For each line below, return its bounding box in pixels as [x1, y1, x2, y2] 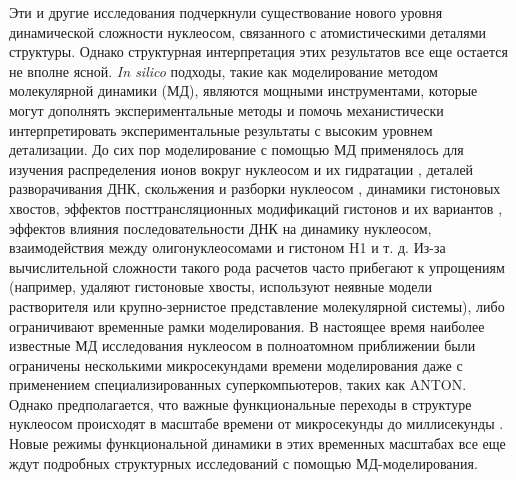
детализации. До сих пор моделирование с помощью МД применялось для [9, 139, 464, 160]
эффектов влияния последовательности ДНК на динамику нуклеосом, [9, 217, 432, 238]
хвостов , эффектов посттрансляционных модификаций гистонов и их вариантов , [9, 197, 503, 218]
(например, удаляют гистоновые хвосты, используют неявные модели [9, 276, 433, 297]
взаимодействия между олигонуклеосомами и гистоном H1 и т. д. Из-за [9, 237, 446, 258]
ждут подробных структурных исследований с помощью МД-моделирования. [9, 452, 478, 473]
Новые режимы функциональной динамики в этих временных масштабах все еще [9, 433, 506, 454]
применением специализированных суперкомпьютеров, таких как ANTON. [9, 374, 467, 395]
